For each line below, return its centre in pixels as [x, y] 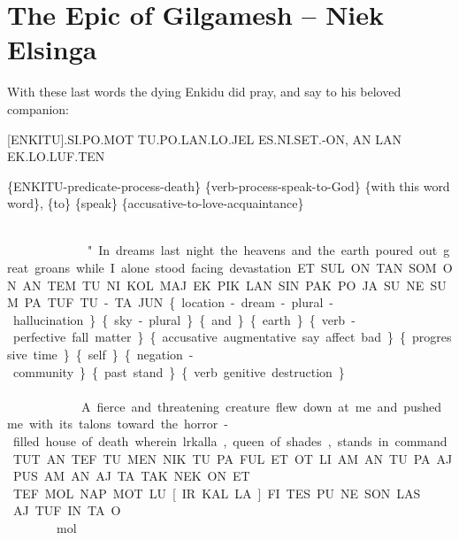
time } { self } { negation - [113, 355]
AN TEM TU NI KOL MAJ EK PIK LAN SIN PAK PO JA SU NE [223, 285]
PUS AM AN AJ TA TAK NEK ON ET [131, 476]
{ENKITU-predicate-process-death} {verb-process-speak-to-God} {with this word [229, 185]
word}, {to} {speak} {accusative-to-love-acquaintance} [156, 203]
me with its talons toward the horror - [118, 424]
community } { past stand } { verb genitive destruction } [179, 371]
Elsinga [52, 49]
